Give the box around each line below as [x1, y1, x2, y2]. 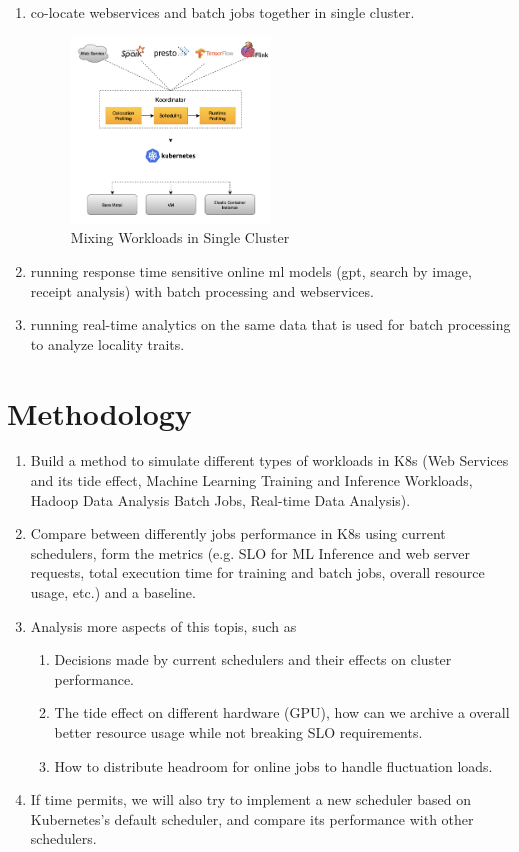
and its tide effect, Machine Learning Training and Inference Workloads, [30, 470, 473, 491]
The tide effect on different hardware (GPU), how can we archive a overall [54, 702, 510, 723]
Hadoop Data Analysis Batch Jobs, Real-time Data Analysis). [30, 489, 411, 510]
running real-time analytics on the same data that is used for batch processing [30, 314, 511, 335]
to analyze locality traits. [30, 333, 185, 354]
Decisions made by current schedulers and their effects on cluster [54, 649, 452, 670]
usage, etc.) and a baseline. [30, 582, 196, 603]
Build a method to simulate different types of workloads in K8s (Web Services [30, 450, 509, 471]
